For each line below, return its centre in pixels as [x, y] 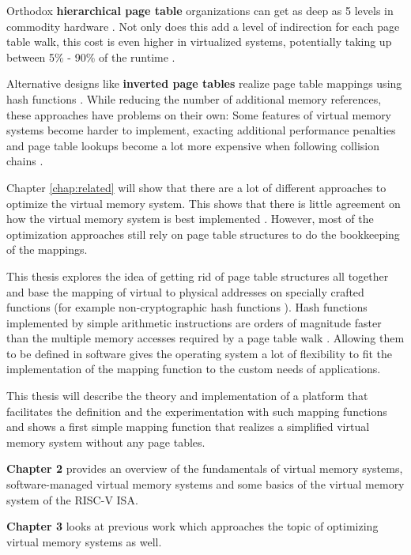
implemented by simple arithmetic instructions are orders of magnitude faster [194, 322]
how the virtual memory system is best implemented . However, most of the [190, 219]
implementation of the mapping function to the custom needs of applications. [194, 369]
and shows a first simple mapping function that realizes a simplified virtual [188, 427]
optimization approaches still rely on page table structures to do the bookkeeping [203, 234]
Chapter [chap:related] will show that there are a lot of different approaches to [196, 187]
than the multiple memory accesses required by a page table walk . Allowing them [205, 338]
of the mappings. [47, 249]
